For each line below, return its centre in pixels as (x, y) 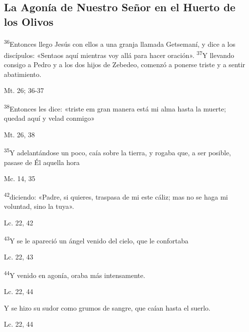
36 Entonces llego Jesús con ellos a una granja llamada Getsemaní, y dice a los (120, 43)
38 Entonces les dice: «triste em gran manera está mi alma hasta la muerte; (115, 108)
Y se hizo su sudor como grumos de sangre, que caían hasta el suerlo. (107, 307)
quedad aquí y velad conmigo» (49, 118)
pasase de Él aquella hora (42, 162)
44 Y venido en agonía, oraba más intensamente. (75, 274)
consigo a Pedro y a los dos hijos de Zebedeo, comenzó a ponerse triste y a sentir (125, 65)
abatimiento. (23, 74)
